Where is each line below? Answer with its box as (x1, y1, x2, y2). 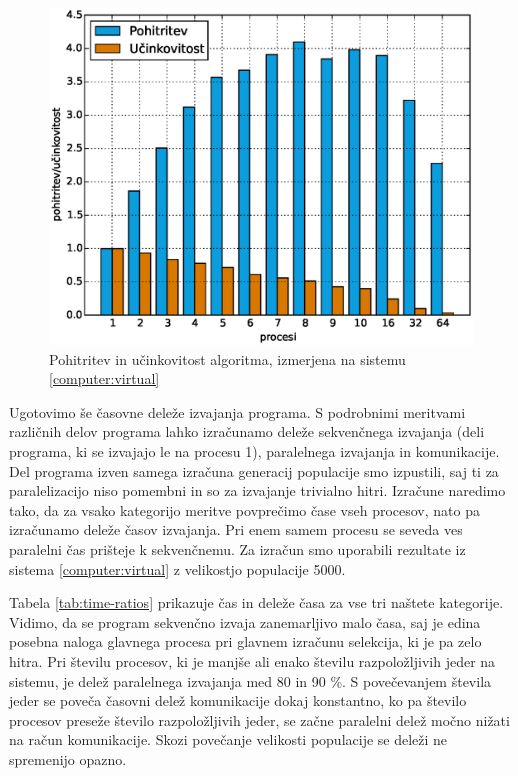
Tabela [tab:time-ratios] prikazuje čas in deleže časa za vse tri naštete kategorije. (9, 592, 504, 613)
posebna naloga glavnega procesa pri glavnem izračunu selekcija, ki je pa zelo (9, 631, 482, 652)
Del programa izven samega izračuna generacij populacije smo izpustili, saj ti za (9, 460, 499, 481)
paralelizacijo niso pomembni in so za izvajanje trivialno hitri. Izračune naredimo (9, 480, 506, 501)
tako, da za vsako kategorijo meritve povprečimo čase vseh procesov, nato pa (9, 499, 480, 520)
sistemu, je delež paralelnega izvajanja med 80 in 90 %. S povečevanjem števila (9, 670, 492, 691)
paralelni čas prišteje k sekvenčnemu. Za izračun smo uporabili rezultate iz (9, 538, 466, 559)
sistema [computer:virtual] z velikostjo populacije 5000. (9, 558, 346, 579)
